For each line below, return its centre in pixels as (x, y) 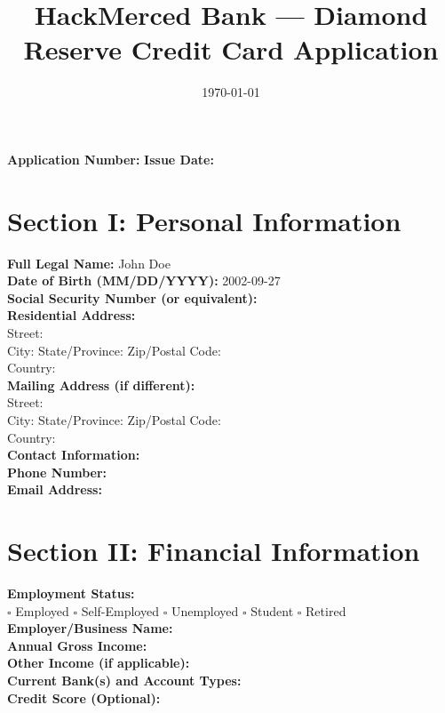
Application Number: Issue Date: (111, 159)
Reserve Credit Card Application (231, 49)
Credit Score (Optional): (84, 697)
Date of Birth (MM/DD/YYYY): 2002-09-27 (144, 280)
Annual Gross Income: (77, 645)
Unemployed (205, 610)
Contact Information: (74, 455)
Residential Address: (72, 315)
